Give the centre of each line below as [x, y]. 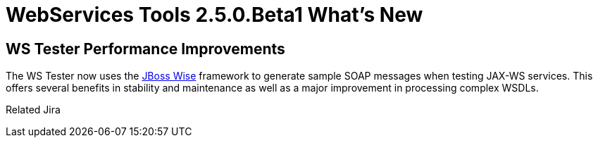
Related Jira [33, 110]
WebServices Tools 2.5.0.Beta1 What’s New [214, 15]
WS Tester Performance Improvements [145, 49]
